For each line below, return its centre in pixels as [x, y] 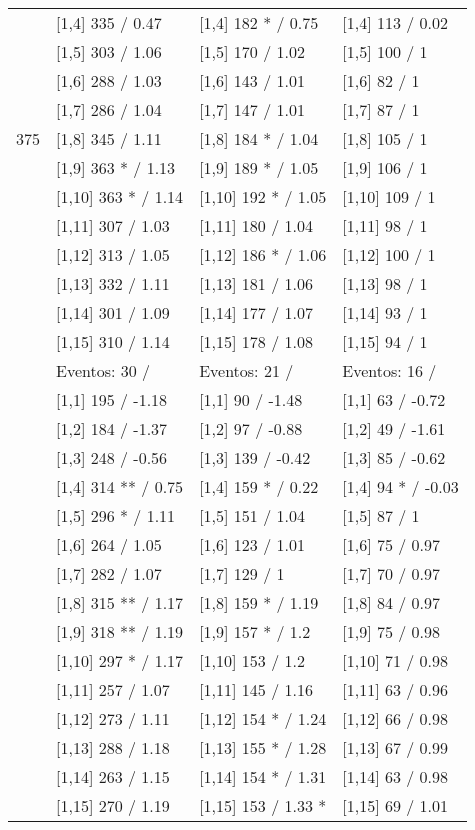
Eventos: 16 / [389, 370]
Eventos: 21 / [246, 370]
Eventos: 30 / [103, 370]
